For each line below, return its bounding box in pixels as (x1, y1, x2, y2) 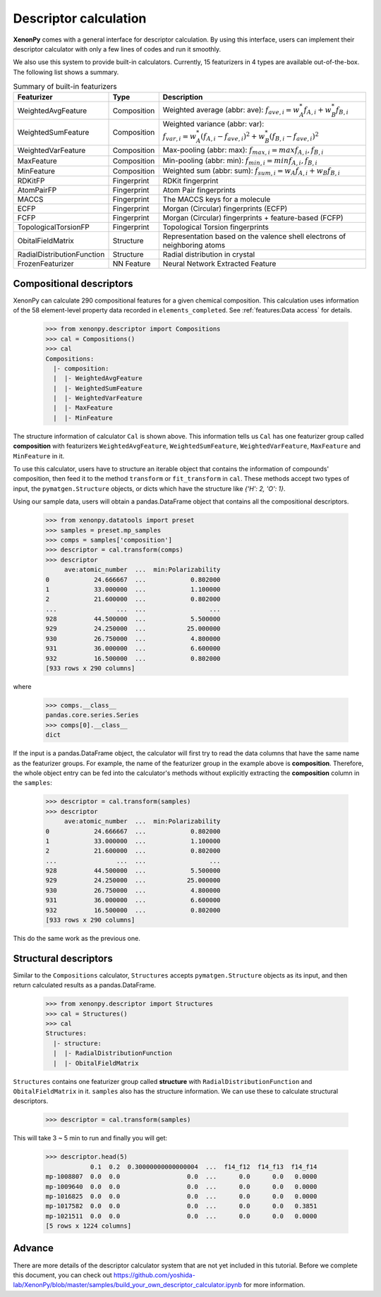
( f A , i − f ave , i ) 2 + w (200, 130, 265, 142)
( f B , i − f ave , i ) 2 (269, 130, 319, 142)
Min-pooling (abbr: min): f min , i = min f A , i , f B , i (162, 155, 317, 166)
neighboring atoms (162, 240, 226, 250)
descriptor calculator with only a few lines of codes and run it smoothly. (13, 44, 222, 53)
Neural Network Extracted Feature (162, 259, 277, 269)
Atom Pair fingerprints (162, 185, 236, 195)
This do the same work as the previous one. (13, 934, 140, 942)
